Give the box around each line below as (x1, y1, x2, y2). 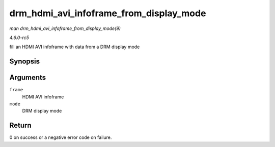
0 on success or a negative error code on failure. (9, 134, 112, 140)
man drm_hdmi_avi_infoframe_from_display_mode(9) (9, 25, 121, 31)
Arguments (9, 73, 46, 82)
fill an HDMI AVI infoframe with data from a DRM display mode (9, 44, 140, 50)
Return (9, 121, 32, 130)
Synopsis (9, 57, 40, 66)
